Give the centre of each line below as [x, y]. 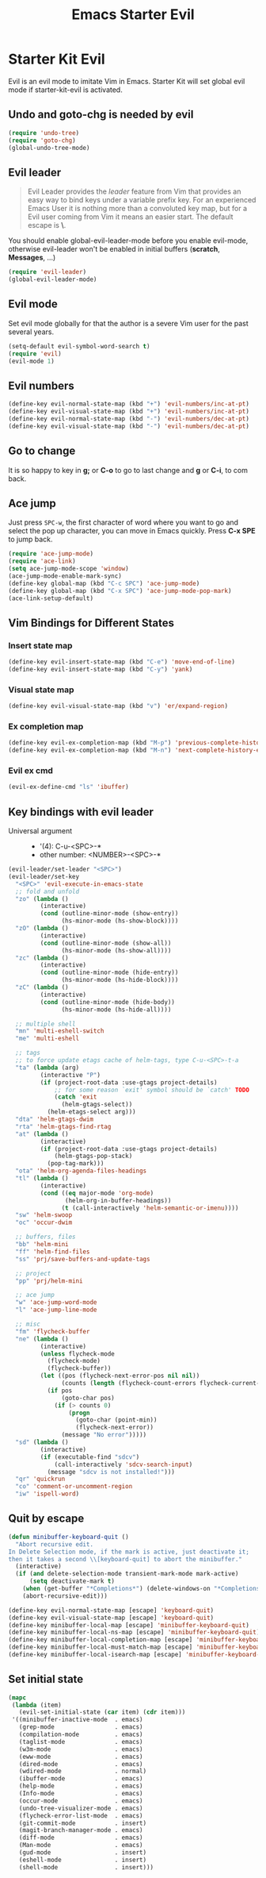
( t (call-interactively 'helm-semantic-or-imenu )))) [150, 1208]
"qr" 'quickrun [40, 1479]
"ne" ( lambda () [42, 1339]
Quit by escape [46, 1519]
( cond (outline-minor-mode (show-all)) [106, 943]
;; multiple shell [46, 1024]
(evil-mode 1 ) [32, 361]
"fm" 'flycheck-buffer [53, 1331]
